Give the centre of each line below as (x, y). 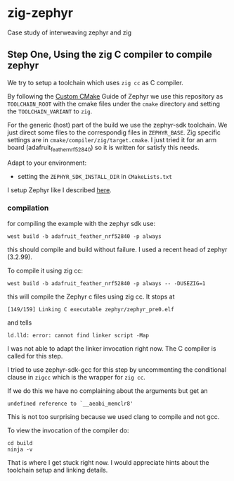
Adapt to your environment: (47, 163)
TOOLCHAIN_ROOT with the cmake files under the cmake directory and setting (113, 104)
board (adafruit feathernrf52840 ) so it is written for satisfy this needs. (104, 148)
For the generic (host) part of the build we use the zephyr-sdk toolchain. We (117, 125)
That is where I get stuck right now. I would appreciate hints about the (108, 462)
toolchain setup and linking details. (58, 470)
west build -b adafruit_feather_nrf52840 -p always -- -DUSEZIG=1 (106, 283)
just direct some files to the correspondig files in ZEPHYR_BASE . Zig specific (114, 132)
